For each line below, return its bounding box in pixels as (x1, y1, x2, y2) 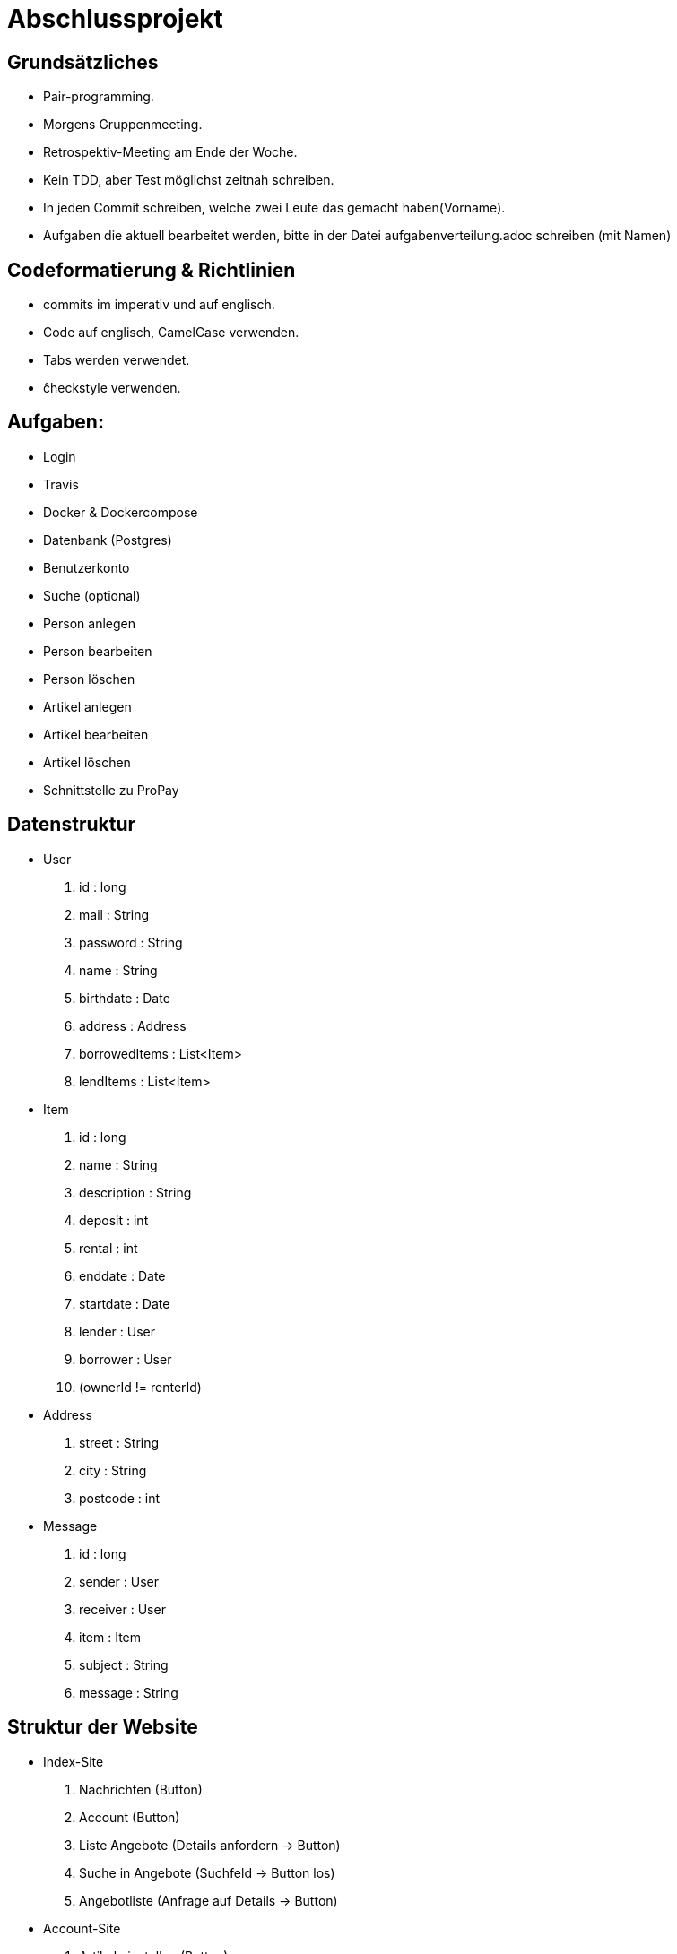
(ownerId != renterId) (79, 1379, 202, 1395)
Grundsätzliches (7, 50, 159, 73)
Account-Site (43, 1920, 121, 1936)
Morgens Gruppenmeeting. (43, 117, 203, 133)
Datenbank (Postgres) (43, 532, 172, 548)
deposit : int (79, 1212, 149, 1228)
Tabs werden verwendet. (43, 352, 190, 368)
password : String (79, 934, 183, 950)
